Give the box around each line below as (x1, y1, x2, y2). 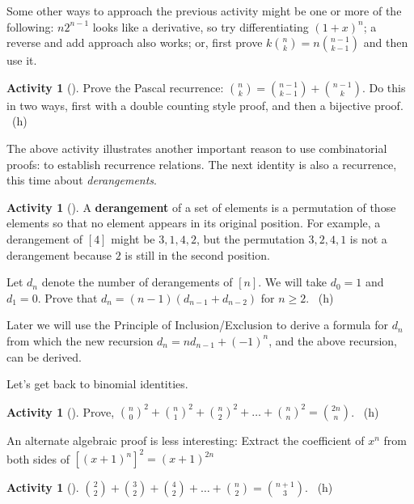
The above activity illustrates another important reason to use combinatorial (6, 139, 387, 156)
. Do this (361, 78, 406, 95)
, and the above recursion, (268, 332, 398, 349)
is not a (349, 230, 387, 247)
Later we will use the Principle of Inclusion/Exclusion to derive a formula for (6, 316, 388, 333)
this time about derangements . (6, 172, 157, 188)
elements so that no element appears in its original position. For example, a (6, 214, 381, 231)
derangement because (6, 246, 112, 263)
